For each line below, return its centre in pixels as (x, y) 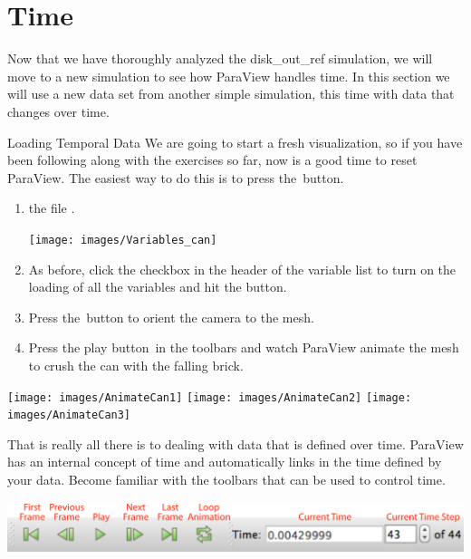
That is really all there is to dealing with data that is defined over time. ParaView (235, 443)
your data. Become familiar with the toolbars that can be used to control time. (226, 479)
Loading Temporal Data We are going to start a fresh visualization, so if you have (235, 142)
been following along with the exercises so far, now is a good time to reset (212, 160)
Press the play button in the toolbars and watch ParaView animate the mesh (244, 347)
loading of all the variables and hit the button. (158, 287)
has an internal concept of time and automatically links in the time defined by (225, 462)
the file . (52, 208)
